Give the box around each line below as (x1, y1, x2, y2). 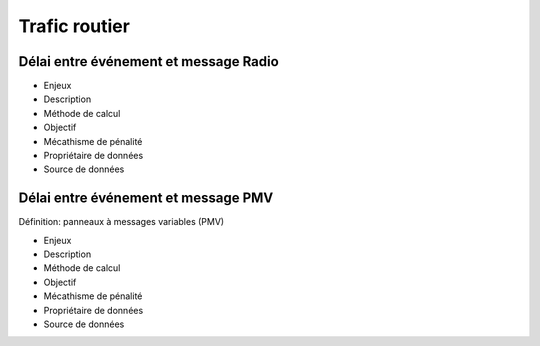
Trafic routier (18, 15, 130, 37)
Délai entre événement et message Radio (18, 53, 279, 70)
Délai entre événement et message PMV (18, 190, 274, 207)
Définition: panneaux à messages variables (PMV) (18, 216, 225, 228)
